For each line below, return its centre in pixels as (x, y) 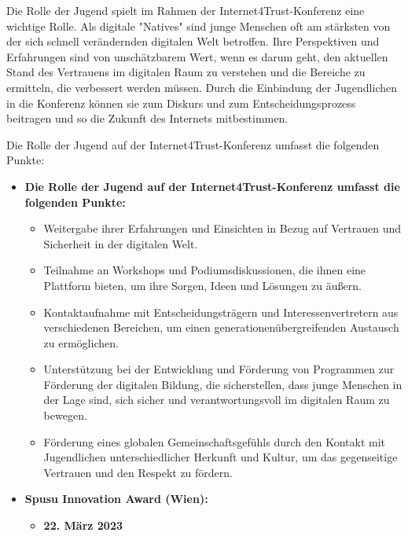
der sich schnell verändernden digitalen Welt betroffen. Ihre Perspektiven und (193, 41)
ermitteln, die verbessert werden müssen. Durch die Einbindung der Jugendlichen (202, 87)
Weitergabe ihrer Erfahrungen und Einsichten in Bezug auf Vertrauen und (222, 228)
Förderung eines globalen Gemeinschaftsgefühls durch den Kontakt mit (215, 441)
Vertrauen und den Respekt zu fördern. (138, 472)
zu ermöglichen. (81, 342)
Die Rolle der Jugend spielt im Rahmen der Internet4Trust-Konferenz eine (186, 10)
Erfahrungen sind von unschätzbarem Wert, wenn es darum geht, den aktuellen (197, 56)
